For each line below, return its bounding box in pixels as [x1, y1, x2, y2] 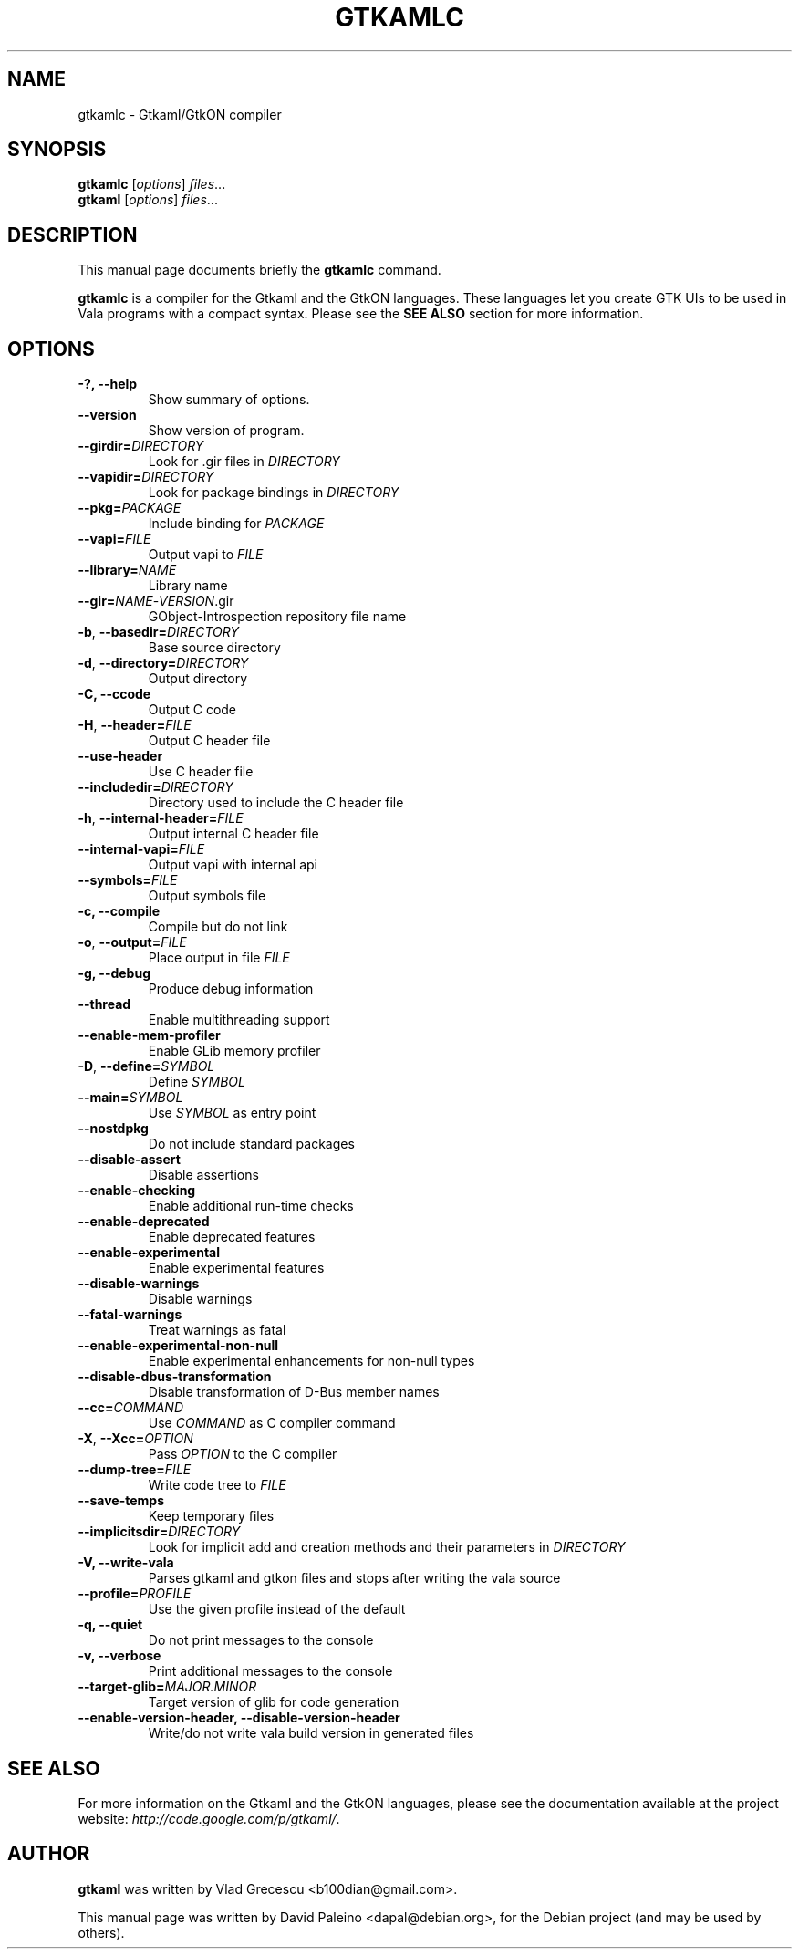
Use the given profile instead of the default [148, 1601, 406, 1618]
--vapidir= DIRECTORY [78, 469, 214, 485]
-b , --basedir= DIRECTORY [78, 624, 239, 640]
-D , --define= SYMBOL [78, 1058, 215, 1075]
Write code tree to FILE [148, 1477, 286, 1493]
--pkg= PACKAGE [78, 500, 182, 516]
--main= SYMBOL [78, 1089, 183, 1106]
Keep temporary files [148, 1508, 275, 1524]
